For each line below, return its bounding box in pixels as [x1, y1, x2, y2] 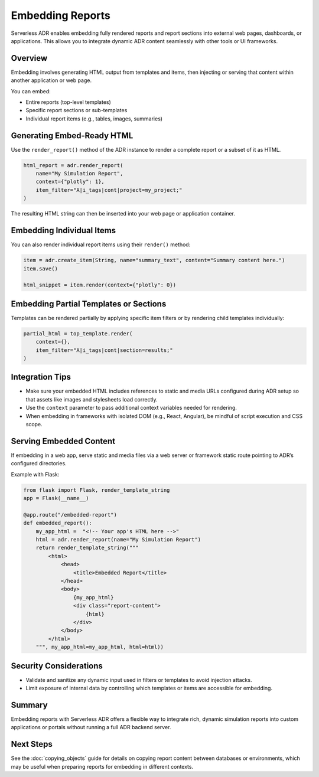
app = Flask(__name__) [23, 495, 89, 502]
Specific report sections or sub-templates [25, 107, 128, 114]
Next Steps [11, 739, 53, 749]
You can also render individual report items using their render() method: [11, 241, 191, 248]
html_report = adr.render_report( [23, 162, 123, 168]
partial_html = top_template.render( [23, 330, 133, 337]
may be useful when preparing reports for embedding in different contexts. [11, 763, 194, 770]
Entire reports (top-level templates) [25, 99, 112, 106]
